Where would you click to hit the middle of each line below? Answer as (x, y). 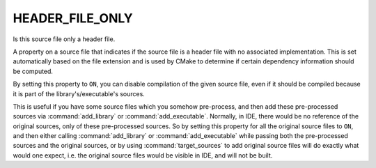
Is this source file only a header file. (64, 39)
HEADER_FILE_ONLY (73, 18)
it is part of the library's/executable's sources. (79, 93)
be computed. (33, 71)
